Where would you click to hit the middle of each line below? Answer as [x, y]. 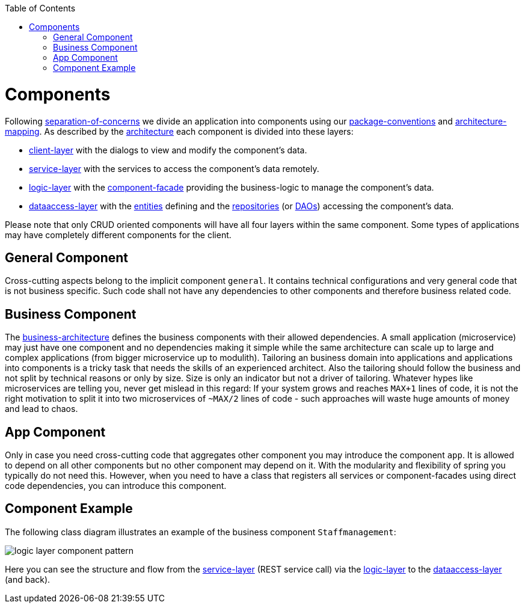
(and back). [28, 579]
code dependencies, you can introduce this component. [116, 486]
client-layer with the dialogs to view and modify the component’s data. [168, 150]
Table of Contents [40, 8]
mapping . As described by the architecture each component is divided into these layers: [179, 131]
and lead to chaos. [41, 409]
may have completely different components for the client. [118, 235]
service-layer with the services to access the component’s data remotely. [174, 168]
